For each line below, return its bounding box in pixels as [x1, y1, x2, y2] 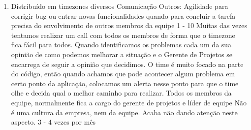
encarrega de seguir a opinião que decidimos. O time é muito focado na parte [11, 59, 244, 69]
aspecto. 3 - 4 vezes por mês [11, 117, 96, 127]
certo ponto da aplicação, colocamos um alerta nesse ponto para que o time [11, 78, 239, 88]
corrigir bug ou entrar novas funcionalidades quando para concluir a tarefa [11, 10, 236, 21]
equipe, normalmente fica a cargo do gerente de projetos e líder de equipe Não [11, 97, 247, 107]
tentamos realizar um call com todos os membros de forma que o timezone [11, 30, 235, 40]
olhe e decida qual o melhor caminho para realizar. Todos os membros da [11, 88, 232, 98]
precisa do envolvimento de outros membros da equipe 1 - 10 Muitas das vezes [11, 20, 248, 31]
